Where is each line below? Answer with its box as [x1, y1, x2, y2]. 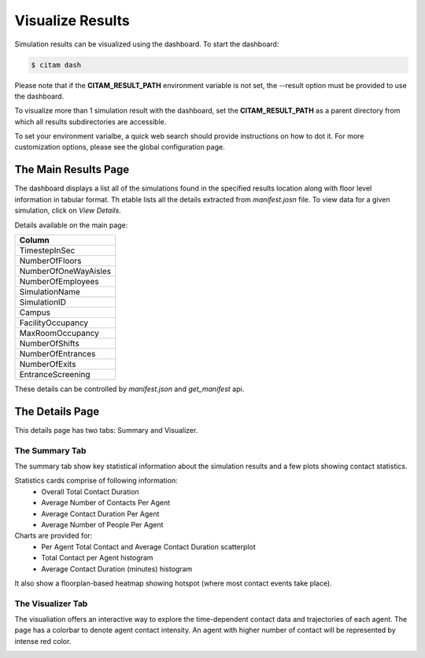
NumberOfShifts [19, 338, 80, 349]
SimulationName [19, 286, 80, 297]
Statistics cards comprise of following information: [14, 476, 178, 486]
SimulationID [19, 296, 67, 307]
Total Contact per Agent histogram [41, 553, 153, 563]
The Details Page [14, 405, 100, 418]
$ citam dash [31, 60, 82, 69]
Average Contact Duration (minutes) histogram [41, 564, 193, 574]
